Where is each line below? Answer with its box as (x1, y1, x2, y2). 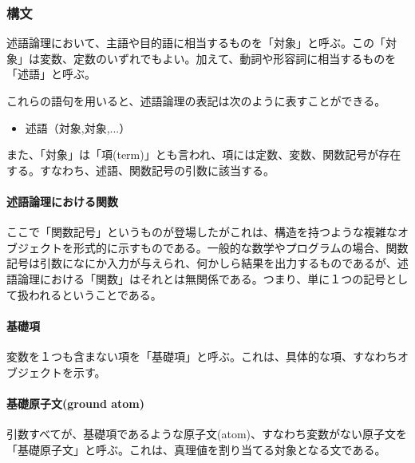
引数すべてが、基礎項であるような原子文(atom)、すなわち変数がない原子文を (6, 425, 408, 441)
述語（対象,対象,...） (25, 119, 131, 136)
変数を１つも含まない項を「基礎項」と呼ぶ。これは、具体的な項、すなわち (6, 347, 397, 364)
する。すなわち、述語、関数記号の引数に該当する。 (6, 161, 275, 178)
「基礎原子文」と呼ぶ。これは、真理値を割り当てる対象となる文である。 (6, 441, 386, 457)
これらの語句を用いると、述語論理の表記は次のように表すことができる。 (6, 93, 386, 109)
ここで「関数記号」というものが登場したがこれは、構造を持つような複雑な (6, 224, 397, 240)
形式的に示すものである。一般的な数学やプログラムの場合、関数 (73, 239, 409, 255)
